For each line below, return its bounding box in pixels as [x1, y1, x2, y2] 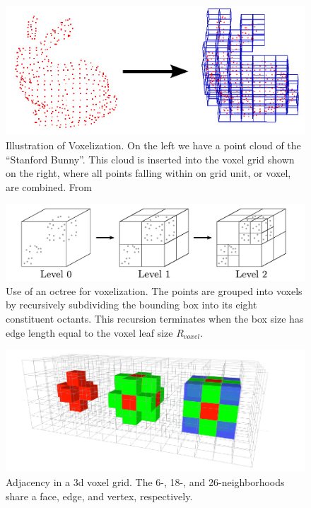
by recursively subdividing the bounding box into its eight [6, 297, 257, 312]
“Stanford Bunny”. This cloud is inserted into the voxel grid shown [6, 151, 295, 166]
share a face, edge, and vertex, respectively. [6, 488, 193, 503]
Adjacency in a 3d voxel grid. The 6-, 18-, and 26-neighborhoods [6, 475, 285, 490]
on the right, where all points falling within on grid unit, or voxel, [6, 166, 291, 180]
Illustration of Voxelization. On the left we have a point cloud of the [6, 138, 301, 152]
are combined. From [6, 179, 92, 194]
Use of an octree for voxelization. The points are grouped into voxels [6, 283, 303, 298]
